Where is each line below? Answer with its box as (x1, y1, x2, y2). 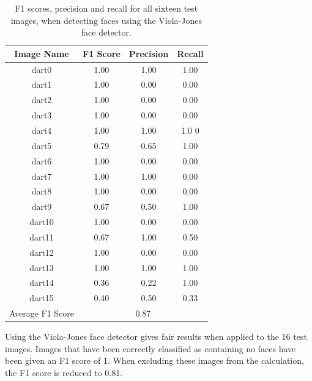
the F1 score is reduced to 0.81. (5, 366, 123, 379)
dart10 (29, 215, 54, 228)
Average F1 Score (9, 307, 75, 320)
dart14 (29, 276, 54, 289)
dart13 (29, 261, 54, 274)
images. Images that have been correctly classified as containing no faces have (5, 342, 296, 355)
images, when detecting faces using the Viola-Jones (10, 13, 202, 26)
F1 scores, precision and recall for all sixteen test (15, 2, 198, 14)
